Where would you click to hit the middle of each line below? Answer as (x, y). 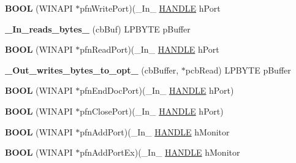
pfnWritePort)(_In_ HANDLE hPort (150, 8)
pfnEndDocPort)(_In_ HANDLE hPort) (157, 90)
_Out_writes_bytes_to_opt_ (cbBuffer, (92, 70)
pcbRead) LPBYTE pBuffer (238, 70)
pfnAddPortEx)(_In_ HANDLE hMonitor (160, 152)
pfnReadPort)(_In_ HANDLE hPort (150, 49)
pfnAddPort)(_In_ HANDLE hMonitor (155, 131)
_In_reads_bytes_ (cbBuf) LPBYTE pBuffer (98, 28)
